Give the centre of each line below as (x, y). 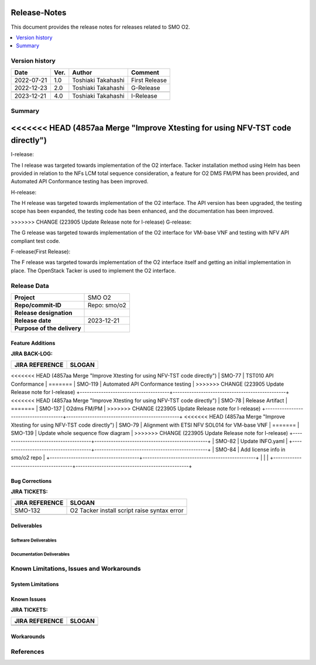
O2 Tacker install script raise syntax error (127, 510)
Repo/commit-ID (38, 305)
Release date (33, 320)
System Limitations (35, 584)
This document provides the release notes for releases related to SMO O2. (100, 27)
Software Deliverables (34, 540)
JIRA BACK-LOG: (32, 354)
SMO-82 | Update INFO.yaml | (252, 441)
